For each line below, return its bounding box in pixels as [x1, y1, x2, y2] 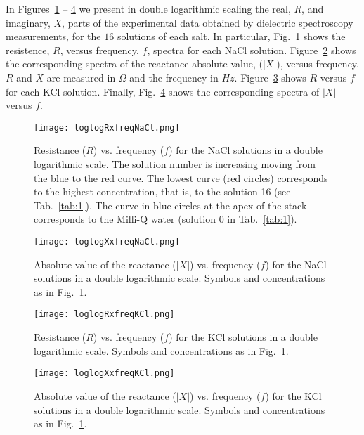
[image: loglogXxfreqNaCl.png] [34, 236, 180, 247]
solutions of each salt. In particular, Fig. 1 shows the [117, 29, 346, 44]
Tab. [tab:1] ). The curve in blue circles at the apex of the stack [34, 197, 307, 212]
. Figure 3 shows [234, 70, 306, 84]
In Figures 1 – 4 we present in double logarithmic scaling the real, [6, 1, 291, 15]
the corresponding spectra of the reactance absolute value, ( [6, 56, 263, 71]
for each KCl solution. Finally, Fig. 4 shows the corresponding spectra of [6, 84, 320, 98]
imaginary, [6, 15, 51, 30]
